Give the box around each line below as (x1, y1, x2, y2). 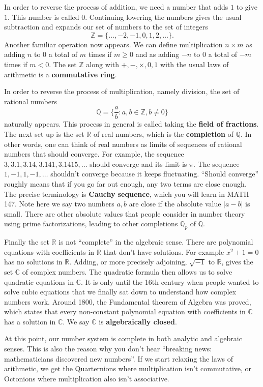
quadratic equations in (4, 276, 74, 287)
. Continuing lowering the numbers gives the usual (85, 11, 242, 22)
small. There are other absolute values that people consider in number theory (4, 208, 245, 219)
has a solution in (4, 316, 56, 326)
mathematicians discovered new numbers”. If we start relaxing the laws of (4, 353, 233, 364)
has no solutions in (4, 256, 63, 267)
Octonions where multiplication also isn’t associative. (4, 373, 169, 383)
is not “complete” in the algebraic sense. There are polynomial (59, 236, 253, 247)
